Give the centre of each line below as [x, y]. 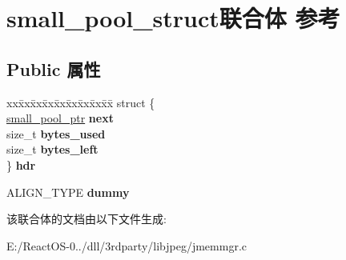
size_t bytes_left [52, 149]
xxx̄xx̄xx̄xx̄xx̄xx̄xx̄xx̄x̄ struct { [81, 102]
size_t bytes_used [56, 133]
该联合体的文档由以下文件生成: [86, 219]
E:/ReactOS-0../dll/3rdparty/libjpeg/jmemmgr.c [127, 245]
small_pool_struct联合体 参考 [173, 18]
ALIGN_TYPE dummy [68, 192]
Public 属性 [54, 68]
